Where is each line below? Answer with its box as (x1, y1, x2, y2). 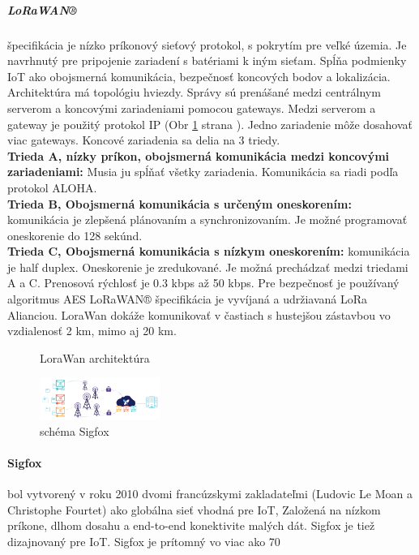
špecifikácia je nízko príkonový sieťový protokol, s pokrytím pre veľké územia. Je (7, 36, 407, 53)
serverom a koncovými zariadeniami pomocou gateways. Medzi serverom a (7, 99, 376, 116)
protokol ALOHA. (7, 179, 97, 196)
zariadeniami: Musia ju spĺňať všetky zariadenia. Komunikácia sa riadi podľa (7, 163, 399, 180)
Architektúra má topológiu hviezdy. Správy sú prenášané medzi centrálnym (7, 84, 381, 101)
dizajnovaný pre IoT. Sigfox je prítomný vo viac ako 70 (7, 532, 280, 549)
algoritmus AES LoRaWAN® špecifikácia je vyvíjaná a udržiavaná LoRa (7, 290, 368, 308)
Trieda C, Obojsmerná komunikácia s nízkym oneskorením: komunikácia (7, 243, 410, 260)
